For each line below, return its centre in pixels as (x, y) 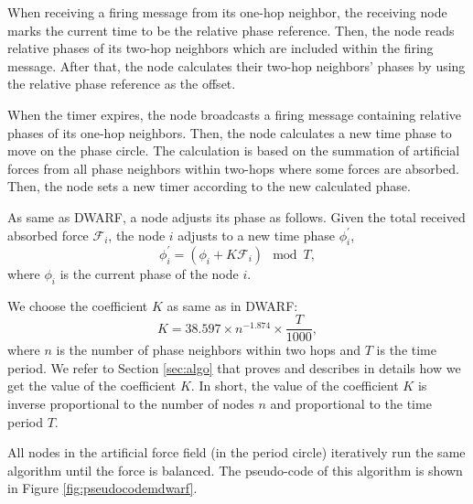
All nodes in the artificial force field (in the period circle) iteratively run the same (236, 452)
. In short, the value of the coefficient (295, 386)
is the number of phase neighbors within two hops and (209, 350)
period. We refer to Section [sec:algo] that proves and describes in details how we (234, 367)
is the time (406, 350)
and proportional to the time (351, 404)
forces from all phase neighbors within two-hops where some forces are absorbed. (233, 168)
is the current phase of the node (149, 273)
